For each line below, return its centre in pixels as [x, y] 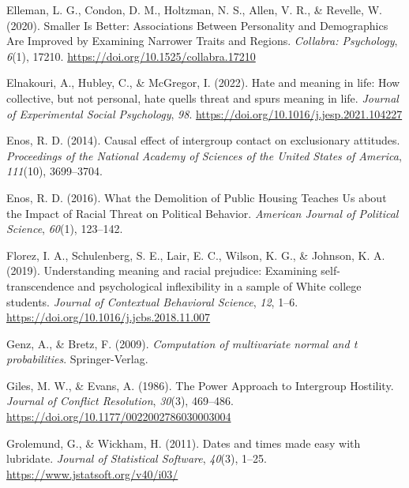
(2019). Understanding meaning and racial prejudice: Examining [162, 270]
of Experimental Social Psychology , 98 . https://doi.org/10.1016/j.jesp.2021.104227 [204, 113]
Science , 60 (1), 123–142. [65, 229]
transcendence [40, 285]
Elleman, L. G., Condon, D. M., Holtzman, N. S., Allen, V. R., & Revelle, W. [194, 9]
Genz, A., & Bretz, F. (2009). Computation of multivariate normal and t [182, 343]
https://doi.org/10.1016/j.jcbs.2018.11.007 [109, 317]
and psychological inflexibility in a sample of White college [220, 285]
